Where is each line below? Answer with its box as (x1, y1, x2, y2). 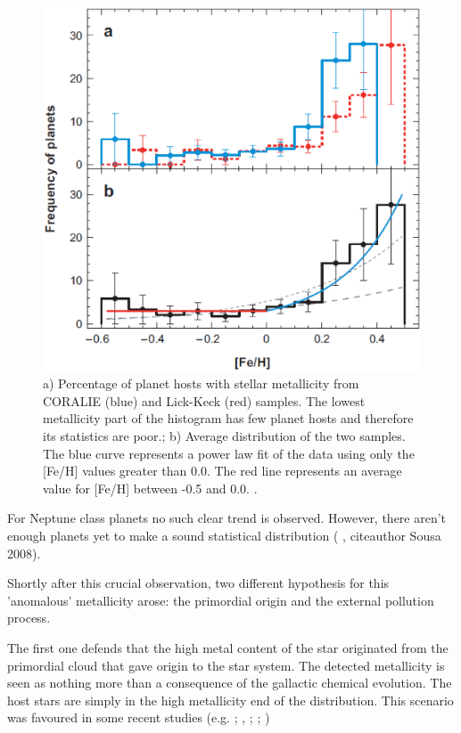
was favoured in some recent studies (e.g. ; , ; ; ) (7, 708, 270, 727)
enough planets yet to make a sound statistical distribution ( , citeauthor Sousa (7, 526, 441, 544)
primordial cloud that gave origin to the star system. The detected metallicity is (7, 656, 445, 674)
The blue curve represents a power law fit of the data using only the (43, 444, 415, 462)
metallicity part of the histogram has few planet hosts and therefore (43, 409, 414, 428)
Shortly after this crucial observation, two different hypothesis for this (7, 574, 390, 592)
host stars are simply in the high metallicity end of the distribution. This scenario (7, 690, 454, 709)
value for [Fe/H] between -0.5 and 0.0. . (43, 478, 258, 497)
